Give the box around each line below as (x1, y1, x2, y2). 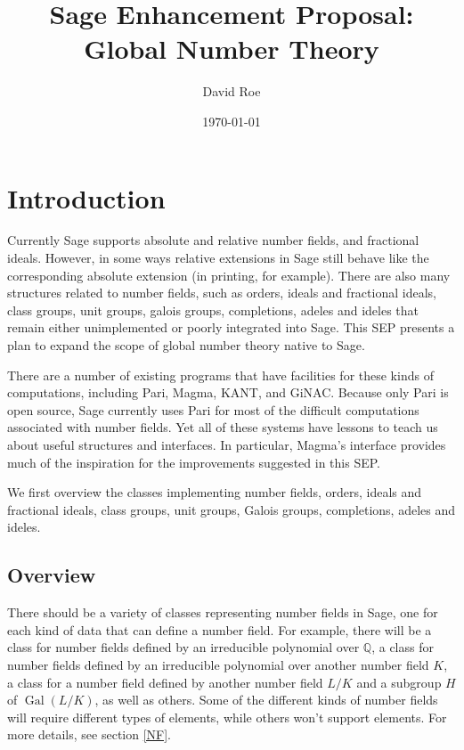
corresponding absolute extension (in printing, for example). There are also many (7, 265, 451, 284)
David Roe (202, 82, 261, 101)
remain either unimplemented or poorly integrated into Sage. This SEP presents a (7, 318, 455, 337)
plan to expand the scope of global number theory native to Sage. (7, 336, 365, 354)
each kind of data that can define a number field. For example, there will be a (7, 620, 432, 639)
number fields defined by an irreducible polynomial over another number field (7, 655, 429, 673)
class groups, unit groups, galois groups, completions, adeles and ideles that (7, 300, 419, 319)
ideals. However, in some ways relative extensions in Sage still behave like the (7, 249, 429, 267)
